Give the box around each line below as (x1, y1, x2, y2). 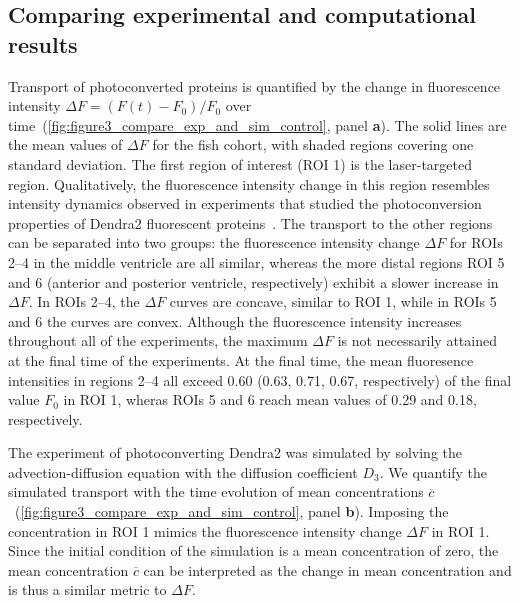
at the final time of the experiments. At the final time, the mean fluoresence (8, 349, 474, 370)
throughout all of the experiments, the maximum (8, 330, 308, 351)
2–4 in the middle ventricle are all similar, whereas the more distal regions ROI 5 (8, 251, 505, 272)
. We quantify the (379, 461, 488, 482)
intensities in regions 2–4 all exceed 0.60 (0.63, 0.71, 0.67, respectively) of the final (8, 369, 512, 390)
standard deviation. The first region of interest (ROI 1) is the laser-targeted (8, 153, 472, 174)
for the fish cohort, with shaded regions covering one (152, 134, 474, 155)
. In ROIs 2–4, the (28, 291, 140, 312)
